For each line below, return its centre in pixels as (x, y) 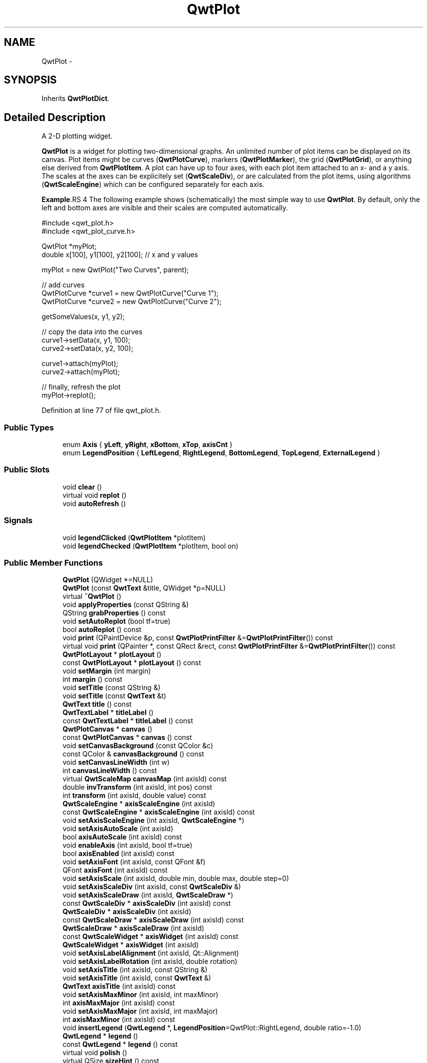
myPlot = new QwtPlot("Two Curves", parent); (115, 270)
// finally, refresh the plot (81, 387)
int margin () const (92, 679)
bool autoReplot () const (102, 630)
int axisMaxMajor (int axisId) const (119, 1003)
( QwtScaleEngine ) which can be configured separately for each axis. (153, 184)
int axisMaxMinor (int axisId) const (119, 1020)
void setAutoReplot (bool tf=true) (116, 621)
